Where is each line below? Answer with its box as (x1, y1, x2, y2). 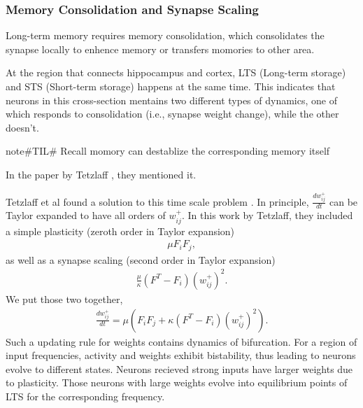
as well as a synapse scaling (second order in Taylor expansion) (6, 252, 276, 267)
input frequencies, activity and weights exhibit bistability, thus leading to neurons (6, 348, 356, 363)
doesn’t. (6, 120, 39, 134)
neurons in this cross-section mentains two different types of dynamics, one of (6, 92, 337, 107)
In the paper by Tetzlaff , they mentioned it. (6, 167, 197, 181)
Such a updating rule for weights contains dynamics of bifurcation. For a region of (6, 334, 357, 349)
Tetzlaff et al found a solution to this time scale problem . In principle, (6, 194, 309, 209)
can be (329, 194, 358, 209)
